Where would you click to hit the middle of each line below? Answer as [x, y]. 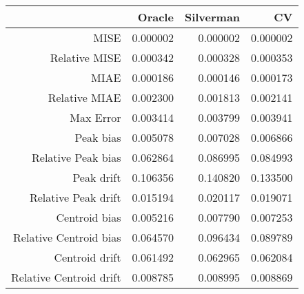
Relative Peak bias [77, 157]
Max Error [95, 117]
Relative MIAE [84, 97]
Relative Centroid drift [66, 277]
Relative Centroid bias [67, 237]
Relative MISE [85, 57]
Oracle [155, 17]
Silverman [212, 17]
